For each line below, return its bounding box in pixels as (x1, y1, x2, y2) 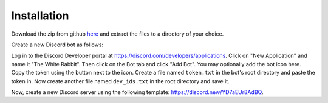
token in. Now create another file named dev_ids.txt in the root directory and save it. (11, 77, 230, 84)
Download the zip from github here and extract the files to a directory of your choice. (11, 30, 224, 37)
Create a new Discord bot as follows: (11, 41, 103, 48)
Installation (11, 9, 69, 22)
